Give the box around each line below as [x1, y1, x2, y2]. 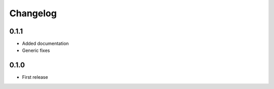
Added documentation [22, 41, 69, 47]
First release [22, 74, 48, 80]
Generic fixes [22, 47, 50, 53]
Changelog [9, 8, 57, 19]
